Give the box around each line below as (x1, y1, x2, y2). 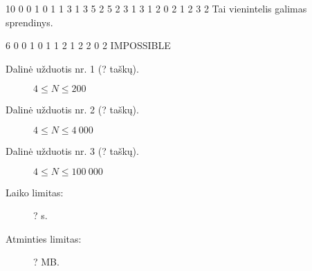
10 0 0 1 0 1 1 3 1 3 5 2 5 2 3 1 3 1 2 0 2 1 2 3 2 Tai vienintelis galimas (6, 1, 307, 15)
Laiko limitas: (6, 185, 64, 199)
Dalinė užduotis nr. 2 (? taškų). (6, 102, 139, 117)
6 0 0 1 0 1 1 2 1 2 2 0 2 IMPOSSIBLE (6, 38, 171, 53)
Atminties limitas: (6, 231, 82, 245)
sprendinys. (6, 15, 53, 29)
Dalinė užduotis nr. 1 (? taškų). (6, 61, 139, 75)
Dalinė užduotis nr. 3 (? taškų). (6, 143, 139, 158)
